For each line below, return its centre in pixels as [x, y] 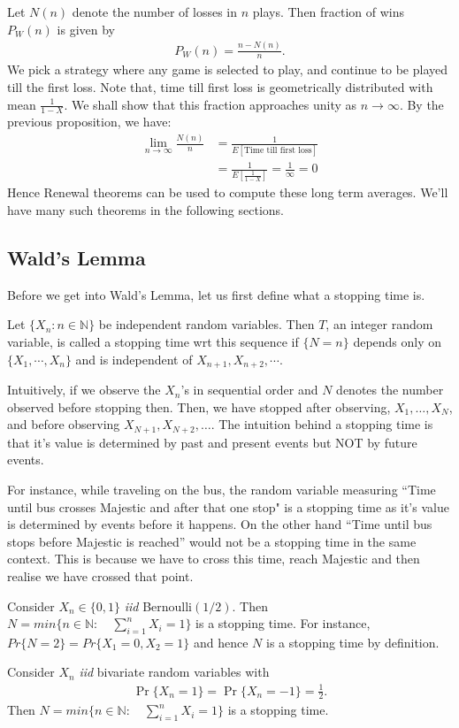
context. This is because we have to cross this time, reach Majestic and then [214, 559]
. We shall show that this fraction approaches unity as [210, 104]
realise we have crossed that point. [100, 575]
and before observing [64, 424]
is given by [86, 29]
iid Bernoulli [158, 605]
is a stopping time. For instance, [283, 623]
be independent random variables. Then [207, 324]
